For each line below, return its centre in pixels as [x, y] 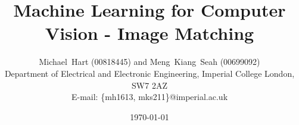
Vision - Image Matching [149, 33]
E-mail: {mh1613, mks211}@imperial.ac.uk [149, 97]
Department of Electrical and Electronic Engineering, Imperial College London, [149, 73]
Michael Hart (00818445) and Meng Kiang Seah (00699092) [149, 62]
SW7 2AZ [149, 85]
